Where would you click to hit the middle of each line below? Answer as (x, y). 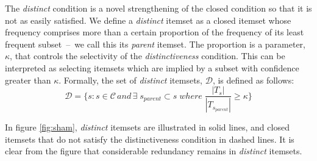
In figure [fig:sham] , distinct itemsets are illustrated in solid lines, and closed (147, 127)
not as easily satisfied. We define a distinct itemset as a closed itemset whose (148, 20)
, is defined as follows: (253, 80)
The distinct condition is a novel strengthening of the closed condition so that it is (158, 8)
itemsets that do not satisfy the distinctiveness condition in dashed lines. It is (150, 139)
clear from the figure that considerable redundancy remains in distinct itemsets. (154, 151)
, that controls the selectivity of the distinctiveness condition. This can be (148, 56)
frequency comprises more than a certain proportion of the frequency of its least (155, 32)
